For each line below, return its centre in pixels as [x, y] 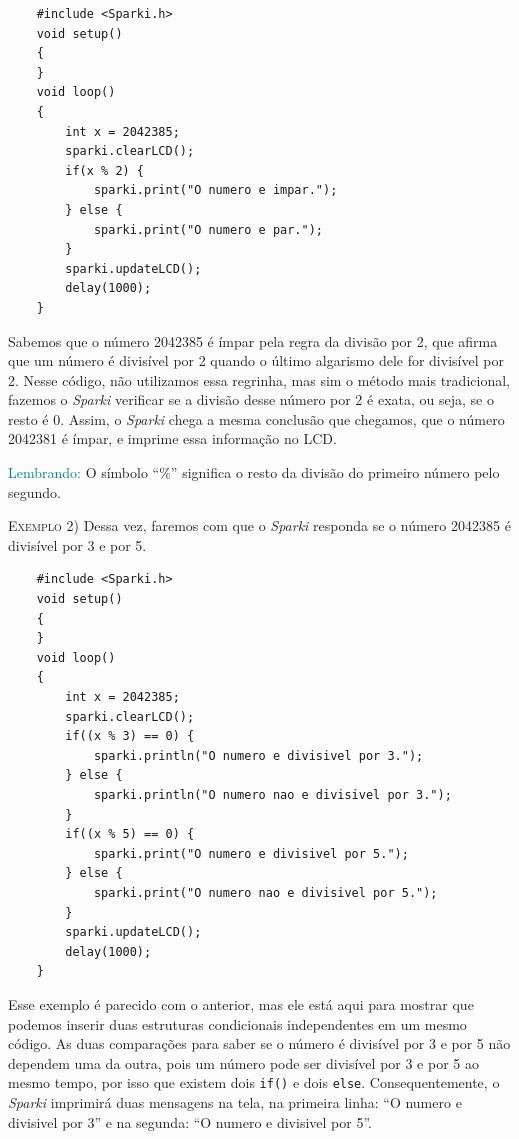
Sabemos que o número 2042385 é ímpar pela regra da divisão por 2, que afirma [253, 340]
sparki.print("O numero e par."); [208, 229]
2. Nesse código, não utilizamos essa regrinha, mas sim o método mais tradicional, [259, 379]
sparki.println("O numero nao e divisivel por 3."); [272, 794]
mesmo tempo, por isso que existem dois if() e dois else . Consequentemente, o [254, 1082]
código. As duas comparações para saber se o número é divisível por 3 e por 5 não [259, 1043]
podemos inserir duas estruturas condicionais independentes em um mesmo [237, 1023]
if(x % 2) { [105, 170]
